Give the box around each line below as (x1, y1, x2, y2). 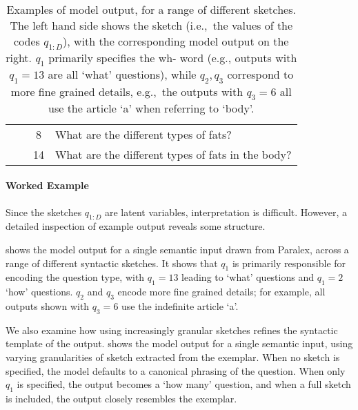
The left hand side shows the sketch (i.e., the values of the (10, 17, 293, 33)
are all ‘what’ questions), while (48, 66, 197, 83)
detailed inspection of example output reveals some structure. (6, 219, 266, 233)
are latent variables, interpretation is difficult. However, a (104, 204, 348, 219)
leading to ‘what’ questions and (181, 270, 314, 284)
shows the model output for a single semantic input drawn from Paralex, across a (6, 242, 349, 256)
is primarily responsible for (232, 255, 346, 270)
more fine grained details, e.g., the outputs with (10, 83, 243, 99)
